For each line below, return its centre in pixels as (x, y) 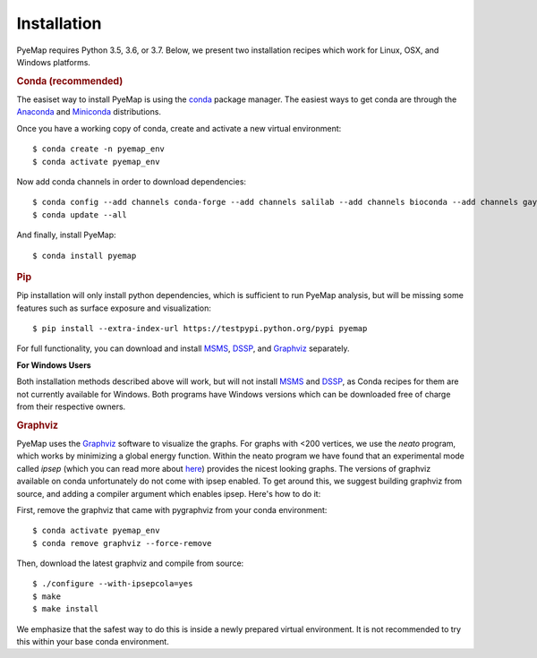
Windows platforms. (54, 62)
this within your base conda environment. (93, 642)
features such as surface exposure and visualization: (114, 308)
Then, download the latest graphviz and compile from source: (130, 563)
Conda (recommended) (70, 81)
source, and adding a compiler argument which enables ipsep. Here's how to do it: (169, 493)
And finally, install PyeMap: (66, 235)
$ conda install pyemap (85, 256)
